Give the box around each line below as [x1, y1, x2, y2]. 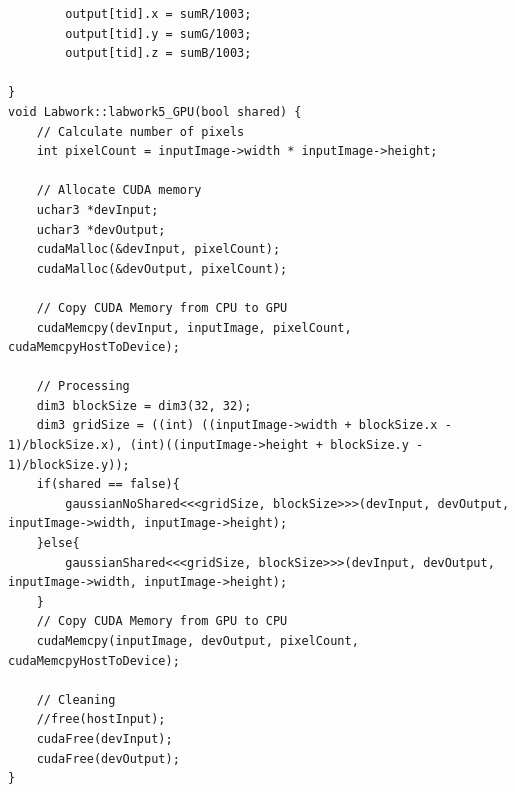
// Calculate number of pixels [36, 124, 245, 139]
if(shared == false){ [36, 477, 180, 492]
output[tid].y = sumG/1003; [65, 26, 252, 41]
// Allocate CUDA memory [36, 183, 202, 198]
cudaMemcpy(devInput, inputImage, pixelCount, [36, 320, 352, 335]
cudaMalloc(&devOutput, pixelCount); [36, 261, 288, 276]
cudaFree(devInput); [36, 731, 173, 746]
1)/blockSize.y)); [8, 457, 130, 472]
